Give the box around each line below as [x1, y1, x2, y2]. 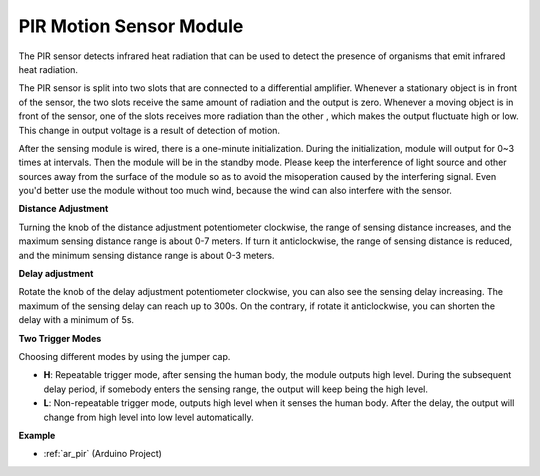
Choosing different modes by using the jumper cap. [18, 350, 231, 362]
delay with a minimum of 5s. [18, 314, 135, 326]
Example [18, 429, 56, 441]
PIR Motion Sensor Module [18, 15, 244, 37]
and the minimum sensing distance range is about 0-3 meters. [18, 249, 275, 261]
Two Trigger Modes [18, 332, 102, 344]
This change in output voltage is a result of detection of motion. [18, 124, 280, 136]
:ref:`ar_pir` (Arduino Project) [43, 448, 162, 460]
